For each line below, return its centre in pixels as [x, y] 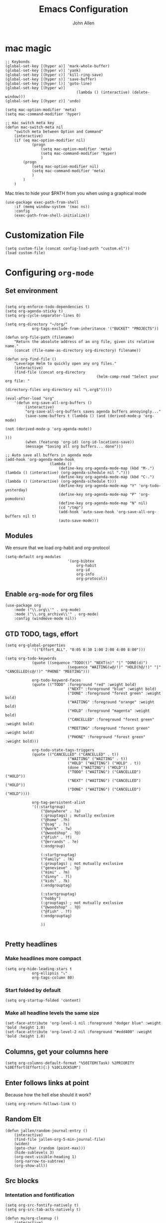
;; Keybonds [17, 62]
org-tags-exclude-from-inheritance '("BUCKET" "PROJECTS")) [95, 328]
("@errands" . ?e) [60, 842]
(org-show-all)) [31, 1166]
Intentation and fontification [40, 1195]
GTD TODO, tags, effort [42, 634]
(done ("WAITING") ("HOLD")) [97, 768]
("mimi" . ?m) [55, 872]
